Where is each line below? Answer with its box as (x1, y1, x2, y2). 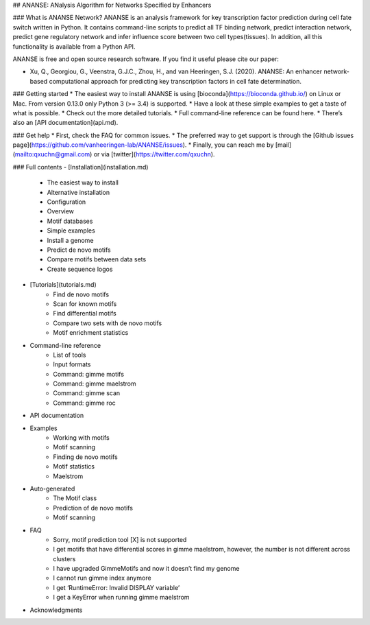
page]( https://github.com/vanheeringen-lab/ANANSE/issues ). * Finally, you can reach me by (12, 141, 274, 149)
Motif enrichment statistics (53, 329, 129, 337)
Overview (47, 207, 75, 215)
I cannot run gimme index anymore (53, 574, 151, 582)
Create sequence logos (47, 265, 113, 273)
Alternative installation (47, 188, 110, 196)
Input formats (53, 360, 92, 368)
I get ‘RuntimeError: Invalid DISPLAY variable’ (53, 583, 180, 591)
